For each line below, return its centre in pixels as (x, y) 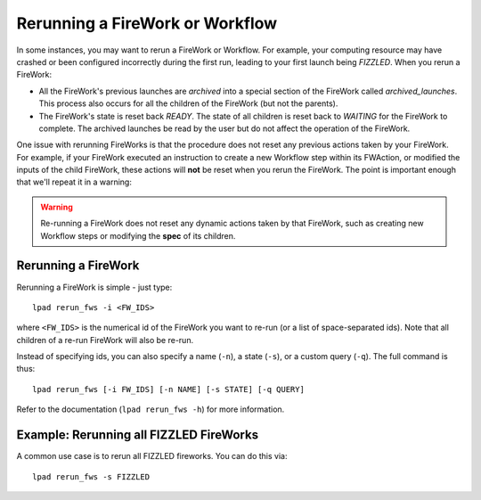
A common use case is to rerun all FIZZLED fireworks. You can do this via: (152, 456)
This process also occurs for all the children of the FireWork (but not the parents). (188, 103)
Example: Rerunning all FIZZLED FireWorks (137, 435)
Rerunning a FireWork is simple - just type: (94, 287)
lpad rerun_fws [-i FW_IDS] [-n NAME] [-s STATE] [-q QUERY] (168, 389)
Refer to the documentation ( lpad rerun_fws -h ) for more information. (151, 409)
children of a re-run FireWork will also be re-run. (105, 340)
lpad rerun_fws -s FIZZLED (91, 476)
